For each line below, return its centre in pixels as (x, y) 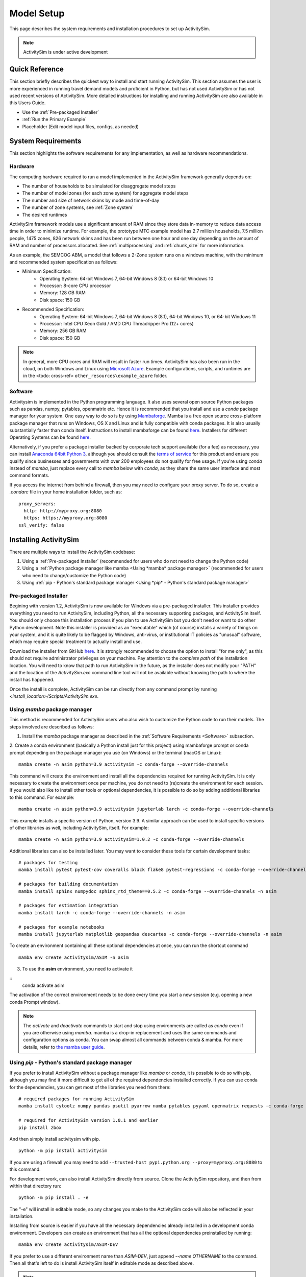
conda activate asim (43, 985)
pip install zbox (40, 1127)
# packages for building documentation (68, 884)
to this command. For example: (42, 797)
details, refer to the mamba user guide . (64, 1047)
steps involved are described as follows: (52, 727)
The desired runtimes (45, 215)
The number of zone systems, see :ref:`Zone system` (78, 207)
